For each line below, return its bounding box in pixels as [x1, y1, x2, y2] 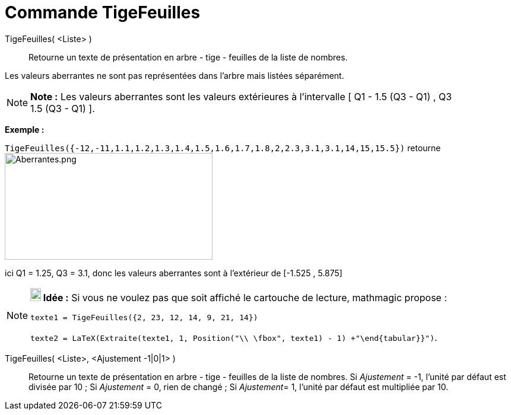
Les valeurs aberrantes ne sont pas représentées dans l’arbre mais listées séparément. [5, 70, 344, 81]
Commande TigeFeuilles [5, 2, 201, 23]
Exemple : [5, 124, 45, 135]
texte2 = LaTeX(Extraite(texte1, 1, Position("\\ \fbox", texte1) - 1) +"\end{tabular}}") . [30, 331, 437, 343]
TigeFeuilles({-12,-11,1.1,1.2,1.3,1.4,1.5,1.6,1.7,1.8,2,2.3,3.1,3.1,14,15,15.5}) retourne [5, 142, 441, 153]
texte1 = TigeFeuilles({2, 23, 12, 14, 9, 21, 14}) [30, 312, 258, 322]
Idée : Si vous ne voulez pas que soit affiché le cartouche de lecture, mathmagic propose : [43, 291, 447, 304]
